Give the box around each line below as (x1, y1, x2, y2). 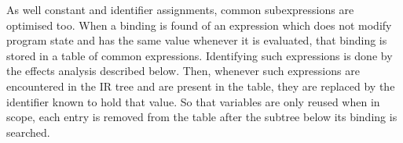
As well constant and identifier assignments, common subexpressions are (6, 2, 354, 17)
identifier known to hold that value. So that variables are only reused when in (6, 93, 380, 109)
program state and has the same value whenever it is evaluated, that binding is (6, 32, 387, 48)
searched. (6, 123, 50, 140)
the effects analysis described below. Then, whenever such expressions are (6, 63, 360, 79)
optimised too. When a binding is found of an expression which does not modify (6, 16, 392, 33)
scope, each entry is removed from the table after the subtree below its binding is (6, 109, 398, 125)
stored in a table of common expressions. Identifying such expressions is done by (6, 47, 393, 63)
